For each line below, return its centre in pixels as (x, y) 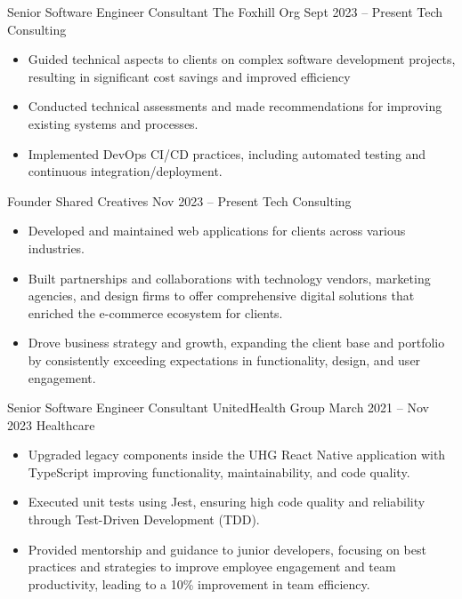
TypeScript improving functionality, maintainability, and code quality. (219, 471)
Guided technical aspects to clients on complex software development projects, (242, 59)
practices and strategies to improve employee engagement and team (212, 567)
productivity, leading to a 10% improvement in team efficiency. (199, 583)
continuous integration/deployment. (125, 171)
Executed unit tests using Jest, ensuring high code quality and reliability (227, 502)
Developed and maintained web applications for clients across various (217, 231)
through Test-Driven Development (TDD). (144, 519)
